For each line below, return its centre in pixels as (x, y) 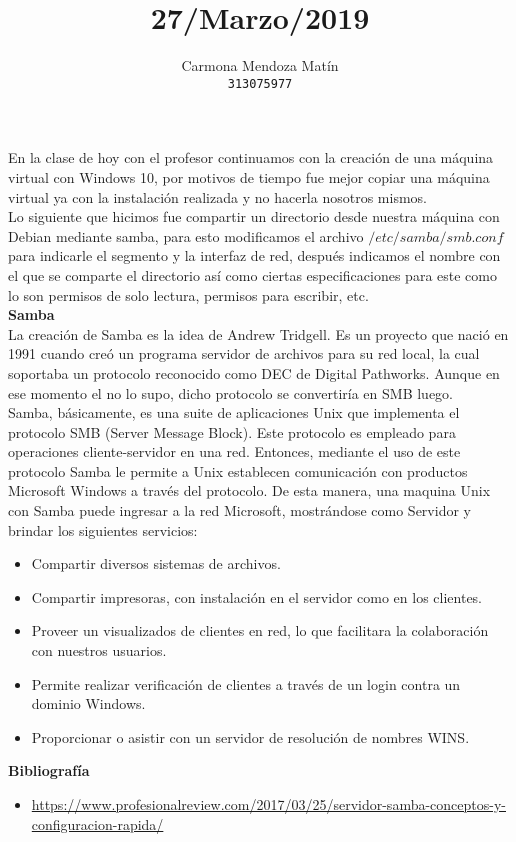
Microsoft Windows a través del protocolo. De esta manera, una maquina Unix (249, 490)
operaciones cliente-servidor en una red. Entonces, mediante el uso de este (234, 451)
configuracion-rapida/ (97, 823)
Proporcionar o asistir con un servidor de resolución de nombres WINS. (250, 736)
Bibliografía (49, 770)
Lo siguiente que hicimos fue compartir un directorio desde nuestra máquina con (254, 216)
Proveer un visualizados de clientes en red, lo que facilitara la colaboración (260, 630)
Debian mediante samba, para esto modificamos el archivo (186, 235)
